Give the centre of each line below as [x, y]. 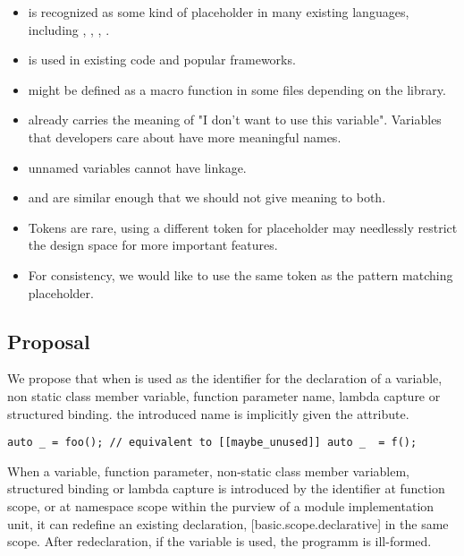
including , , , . [69, 29]
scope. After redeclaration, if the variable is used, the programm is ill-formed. [219, 541]
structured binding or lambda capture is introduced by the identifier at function [226, 488]
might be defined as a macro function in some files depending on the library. [237, 89]
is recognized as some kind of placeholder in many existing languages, [219, 12]
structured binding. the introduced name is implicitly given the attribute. [208, 413]
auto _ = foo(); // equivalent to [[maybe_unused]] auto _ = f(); [212, 443]
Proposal [49, 341]
